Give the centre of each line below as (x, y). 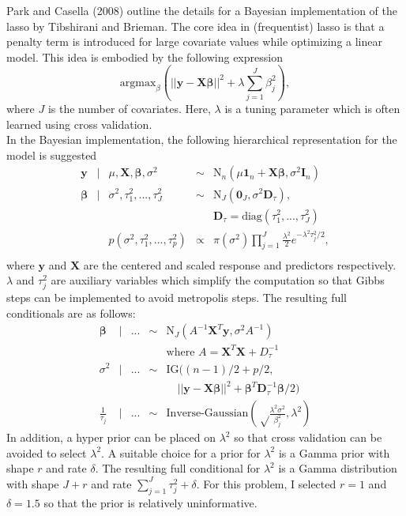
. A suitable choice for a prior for (181, 452)
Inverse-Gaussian (207, 414)
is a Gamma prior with (334, 452)
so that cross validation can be (308, 437)
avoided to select (47, 452)
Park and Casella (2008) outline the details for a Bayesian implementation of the (202, 10)
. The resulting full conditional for (178, 468)
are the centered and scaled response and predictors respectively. (240, 264)
